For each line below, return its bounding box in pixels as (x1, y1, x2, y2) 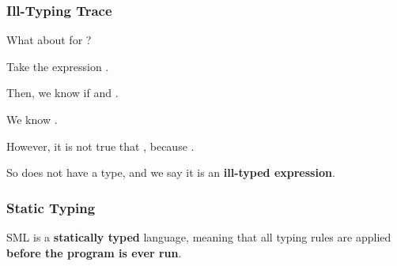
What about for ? (6, 32, 92, 48)
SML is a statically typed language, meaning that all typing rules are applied (6, 229, 391, 245)
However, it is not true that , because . (6, 137, 195, 154)
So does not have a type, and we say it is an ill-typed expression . (6, 164, 335, 181)
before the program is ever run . (6, 244, 182, 260)
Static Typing (6, 197, 96, 217)
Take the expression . (6, 58, 109, 74)
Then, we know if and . (6, 84, 119, 101)
